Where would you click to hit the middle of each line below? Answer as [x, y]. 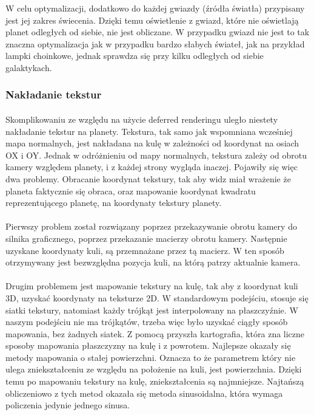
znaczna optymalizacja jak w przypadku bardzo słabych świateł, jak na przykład [155, 43]
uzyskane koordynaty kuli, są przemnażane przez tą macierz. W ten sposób [145, 250]
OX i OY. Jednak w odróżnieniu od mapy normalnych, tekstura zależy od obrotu [156, 155]
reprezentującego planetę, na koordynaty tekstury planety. [114, 203]
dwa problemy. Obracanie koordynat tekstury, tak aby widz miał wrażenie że [148, 178]
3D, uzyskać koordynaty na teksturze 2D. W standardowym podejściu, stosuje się [157, 297]
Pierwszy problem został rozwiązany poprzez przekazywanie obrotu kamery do [151, 226]
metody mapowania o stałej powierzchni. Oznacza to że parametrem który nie [151, 357]
